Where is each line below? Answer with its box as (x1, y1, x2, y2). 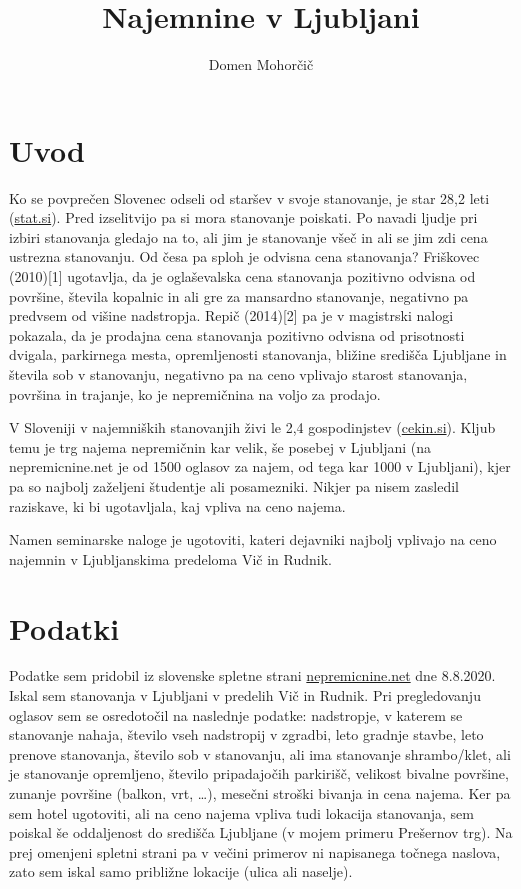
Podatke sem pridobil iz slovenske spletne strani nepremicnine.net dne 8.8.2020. (9, 665, 496, 686)
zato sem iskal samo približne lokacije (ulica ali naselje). (9, 861, 353, 882)
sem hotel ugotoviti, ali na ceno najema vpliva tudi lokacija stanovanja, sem (9, 802, 474, 823)
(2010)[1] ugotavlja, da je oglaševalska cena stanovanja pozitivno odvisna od (9, 266, 476, 287)
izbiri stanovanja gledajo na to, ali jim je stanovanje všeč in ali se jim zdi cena (9, 226, 488, 247)
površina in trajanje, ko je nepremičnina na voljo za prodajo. (9, 383, 381, 404)
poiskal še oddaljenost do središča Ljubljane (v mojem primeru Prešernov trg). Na (9, 822, 513, 843)
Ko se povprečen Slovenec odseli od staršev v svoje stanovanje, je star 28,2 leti (9, 187, 490, 208)
